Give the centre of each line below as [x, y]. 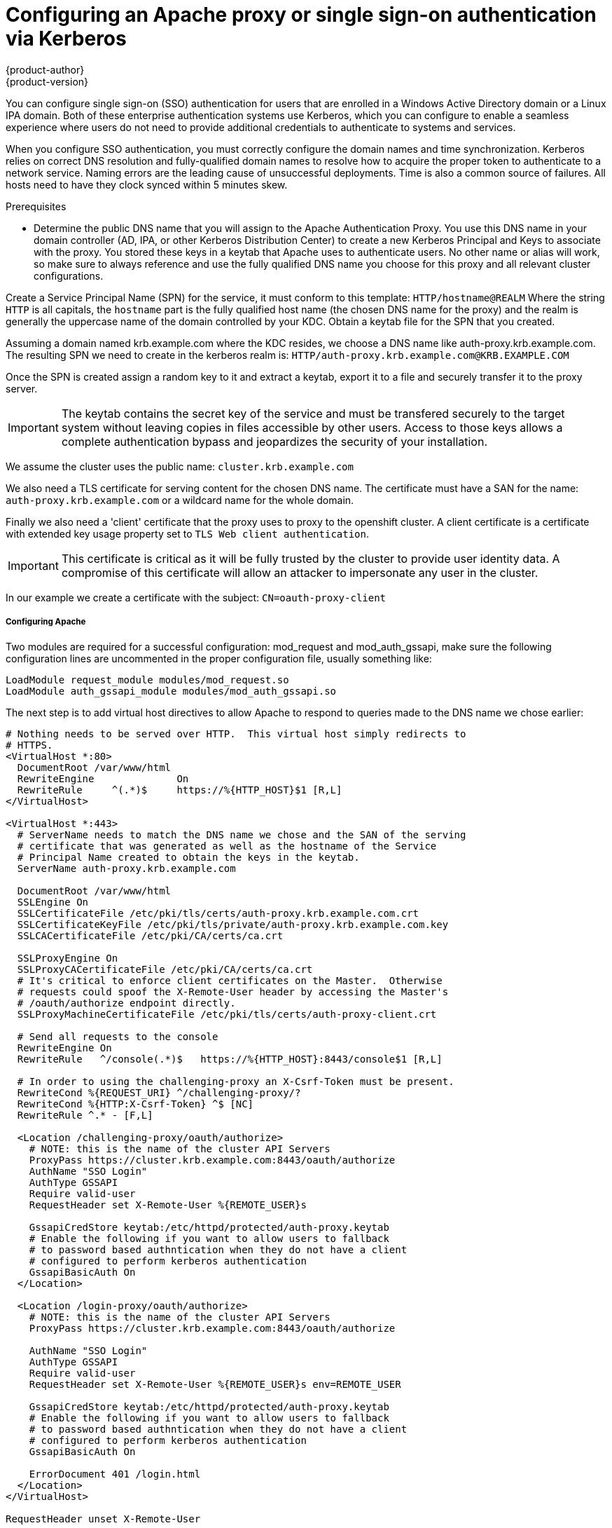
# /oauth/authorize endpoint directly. [126, 1003]
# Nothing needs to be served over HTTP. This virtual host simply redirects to [236, 734]
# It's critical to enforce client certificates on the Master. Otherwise [230, 980]
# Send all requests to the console [118, 1036]
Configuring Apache [46, 622]
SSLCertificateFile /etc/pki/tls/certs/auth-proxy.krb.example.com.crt [218, 913]
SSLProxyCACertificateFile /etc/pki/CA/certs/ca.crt [165, 969]
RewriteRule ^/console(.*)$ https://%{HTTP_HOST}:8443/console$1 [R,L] [230, 1059]
